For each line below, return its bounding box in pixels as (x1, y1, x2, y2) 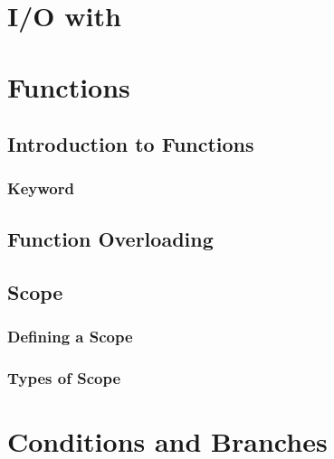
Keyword (7, 177, 74, 200)
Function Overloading (7, 224, 214, 252)
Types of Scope (7, 366, 121, 389)
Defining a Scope (7, 324, 133, 347)
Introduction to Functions (7, 130, 254, 158)
